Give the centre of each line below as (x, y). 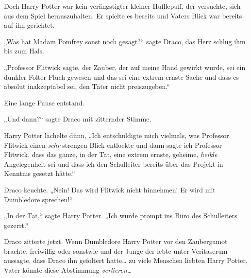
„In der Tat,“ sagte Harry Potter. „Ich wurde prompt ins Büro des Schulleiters (121, 216)
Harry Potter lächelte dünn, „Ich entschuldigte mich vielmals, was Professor (117, 135)
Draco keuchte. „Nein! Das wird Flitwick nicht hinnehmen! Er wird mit (110, 189)
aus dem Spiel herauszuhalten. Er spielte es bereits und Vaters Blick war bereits (123, 15)
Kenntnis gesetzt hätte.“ (40, 173)
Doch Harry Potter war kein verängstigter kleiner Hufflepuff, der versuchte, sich (122, 6)
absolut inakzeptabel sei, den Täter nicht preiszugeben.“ (87, 86)
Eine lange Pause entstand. (44, 102)
